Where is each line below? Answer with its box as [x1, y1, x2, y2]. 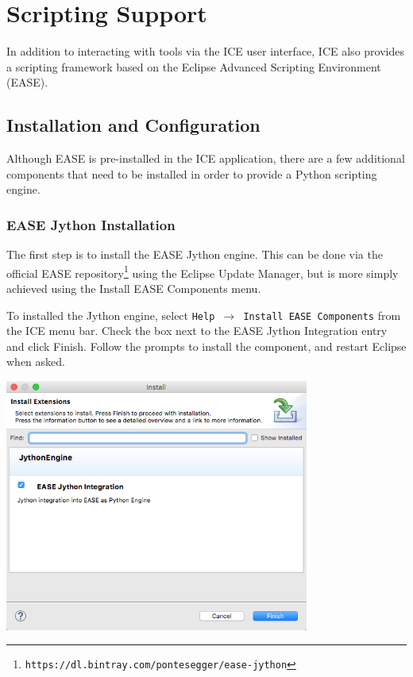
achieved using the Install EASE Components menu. [6, 279, 261, 296]
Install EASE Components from [243, 306, 401, 323]
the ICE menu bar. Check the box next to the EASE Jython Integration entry [6, 322, 388, 339]
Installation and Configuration [6, 113, 261, 137]
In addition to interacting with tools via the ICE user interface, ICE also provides [6, 43, 404, 60]
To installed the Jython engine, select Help [6, 306, 215, 323]
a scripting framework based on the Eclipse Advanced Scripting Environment [6, 58, 381, 75]
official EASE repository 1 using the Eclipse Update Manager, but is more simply [6, 262, 399, 281]
